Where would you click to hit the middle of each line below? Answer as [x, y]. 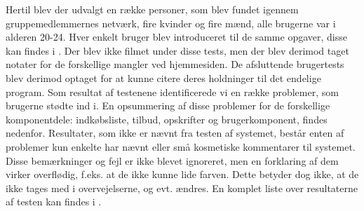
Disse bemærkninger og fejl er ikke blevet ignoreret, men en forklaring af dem [172, 160]
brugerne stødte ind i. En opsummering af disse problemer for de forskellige [168, 105]
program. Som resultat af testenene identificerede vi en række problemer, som [172, 91]
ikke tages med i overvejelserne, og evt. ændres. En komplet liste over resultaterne [182, 188]
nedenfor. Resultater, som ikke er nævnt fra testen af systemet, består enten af [175, 133]
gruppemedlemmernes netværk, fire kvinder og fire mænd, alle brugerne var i [171, 23]
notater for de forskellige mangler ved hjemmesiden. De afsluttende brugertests [175, 64]
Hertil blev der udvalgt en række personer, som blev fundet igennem [152, 9]
